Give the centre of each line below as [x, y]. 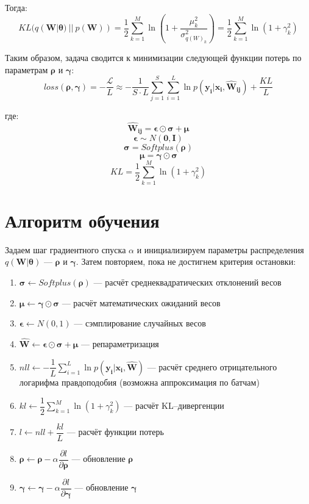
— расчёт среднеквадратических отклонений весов [187, 282]
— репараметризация [120, 343]
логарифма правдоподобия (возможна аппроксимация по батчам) [139, 382]
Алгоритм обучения [82, 220]
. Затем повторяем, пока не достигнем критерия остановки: [186, 261]
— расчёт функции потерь [115, 432]
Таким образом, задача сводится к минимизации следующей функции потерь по [153, 57]
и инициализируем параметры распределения [220, 249]
